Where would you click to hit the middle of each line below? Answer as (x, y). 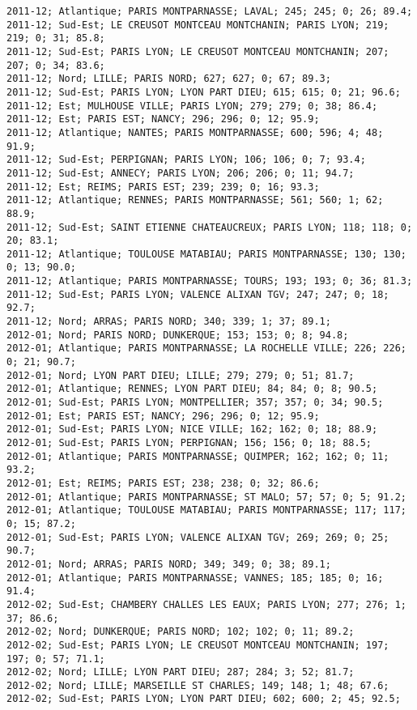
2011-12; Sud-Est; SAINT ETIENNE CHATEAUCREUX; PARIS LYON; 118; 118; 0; (210, 227)
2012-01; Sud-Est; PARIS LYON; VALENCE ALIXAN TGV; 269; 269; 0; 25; (198, 537)
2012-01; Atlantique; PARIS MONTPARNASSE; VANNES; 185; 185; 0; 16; (195, 578)
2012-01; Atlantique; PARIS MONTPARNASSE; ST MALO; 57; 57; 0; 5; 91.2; (206, 497)
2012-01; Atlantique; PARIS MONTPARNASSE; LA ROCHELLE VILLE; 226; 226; (206, 349)
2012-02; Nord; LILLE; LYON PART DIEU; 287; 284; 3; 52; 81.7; (181, 672)
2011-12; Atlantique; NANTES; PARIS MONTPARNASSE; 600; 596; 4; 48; (195, 132)
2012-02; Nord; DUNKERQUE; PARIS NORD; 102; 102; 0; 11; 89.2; (181, 632)
